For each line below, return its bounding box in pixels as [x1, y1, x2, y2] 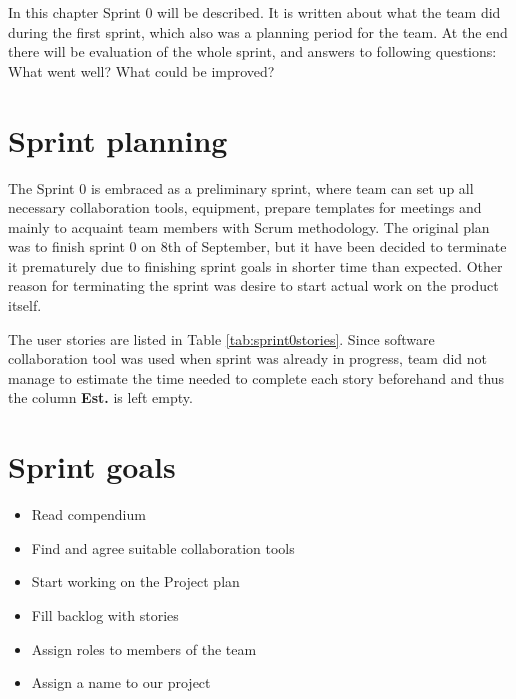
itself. [8, 295, 42, 316]
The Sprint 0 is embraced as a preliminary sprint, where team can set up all [8, 177, 474, 198]
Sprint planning [8, 119, 228, 160]
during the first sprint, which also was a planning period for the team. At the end [8, 21, 508, 42]
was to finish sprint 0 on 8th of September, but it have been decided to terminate [8, 236, 507, 257]
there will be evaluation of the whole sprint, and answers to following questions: [8, 41, 497, 62]
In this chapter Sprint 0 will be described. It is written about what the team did [8, 2, 501, 22]
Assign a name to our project [31, 672, 211, 693]
